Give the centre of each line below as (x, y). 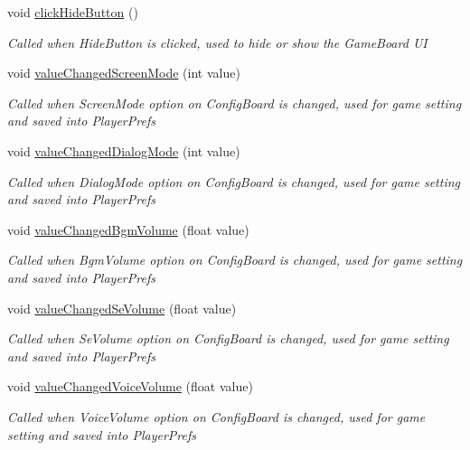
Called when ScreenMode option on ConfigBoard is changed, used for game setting (235, 103)
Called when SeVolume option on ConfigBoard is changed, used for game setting (228, 338)
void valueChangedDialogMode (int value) (124, 150)
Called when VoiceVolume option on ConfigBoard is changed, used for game (216, 416)
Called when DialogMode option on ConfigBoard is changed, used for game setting (234, 181)
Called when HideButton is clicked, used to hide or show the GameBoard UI (217, 42)
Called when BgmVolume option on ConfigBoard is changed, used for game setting (235, 260)
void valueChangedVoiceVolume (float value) (130, 386)
